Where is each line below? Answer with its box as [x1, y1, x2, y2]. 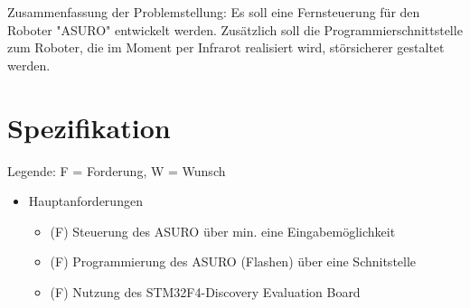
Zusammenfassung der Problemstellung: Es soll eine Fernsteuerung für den [7, 3, 420, 21]
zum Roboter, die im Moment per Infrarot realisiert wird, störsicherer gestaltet [7, 38, 445, 57]
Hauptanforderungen [28, 191, 143, 210]
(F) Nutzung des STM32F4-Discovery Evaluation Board [50, 282, 361, 301]
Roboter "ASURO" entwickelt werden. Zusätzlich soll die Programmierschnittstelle [7, 20, 463, 39]
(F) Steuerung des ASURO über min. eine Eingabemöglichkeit [50, 221, 396, 240]
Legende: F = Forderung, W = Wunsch [7, 161, 226, 180]
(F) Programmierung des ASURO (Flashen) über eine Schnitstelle [50, 252, 417, 271]
